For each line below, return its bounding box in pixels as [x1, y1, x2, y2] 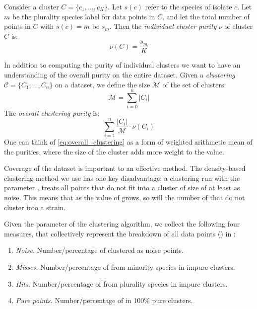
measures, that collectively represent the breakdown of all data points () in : [4, 228, 236, 238]
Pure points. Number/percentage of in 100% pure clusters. [15, 295, 193, 306]
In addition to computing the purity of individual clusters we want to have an [4, 60, 241, 70]
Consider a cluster [4, 1, 59, 11]
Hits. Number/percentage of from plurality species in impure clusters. [15, 278, 228, 289]
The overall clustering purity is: [4, 108, 100, 118]
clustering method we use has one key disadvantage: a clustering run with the [4, 172, 240, 183]
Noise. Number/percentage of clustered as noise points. [15, 245, 184, 255]
